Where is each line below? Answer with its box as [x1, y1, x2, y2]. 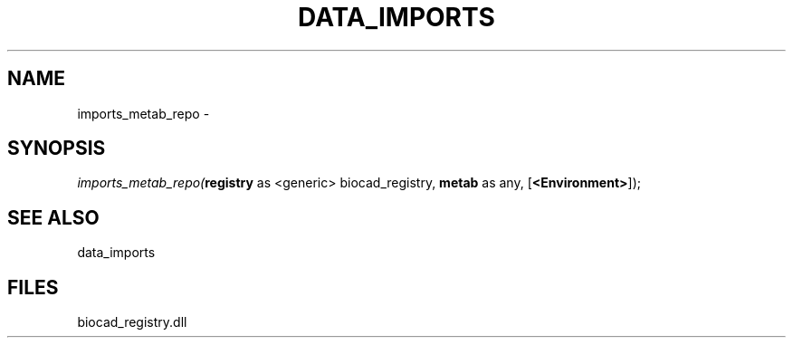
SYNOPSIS [7, 137, 106, 160]
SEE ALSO [7, 206, 100, 229]
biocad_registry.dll [77, 314, 187, 331]
